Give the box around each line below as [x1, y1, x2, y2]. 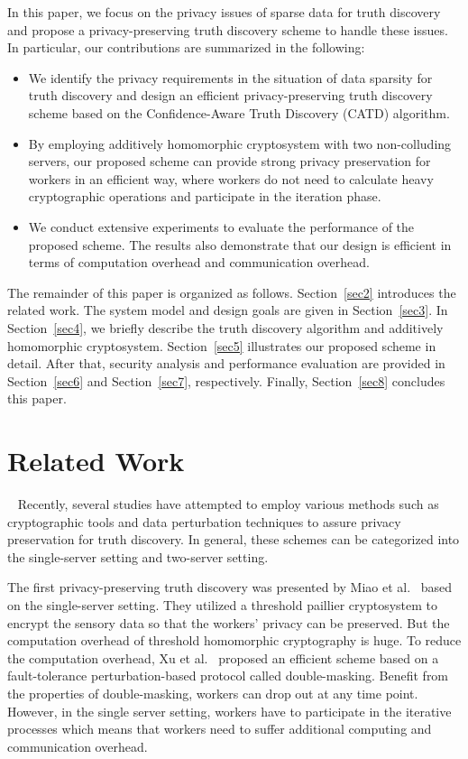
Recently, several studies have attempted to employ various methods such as [17, 495, 439, 513]
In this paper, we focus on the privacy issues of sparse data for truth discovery [7, 3, 441, 21]
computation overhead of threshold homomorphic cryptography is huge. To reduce [7, 631, 462, 650]
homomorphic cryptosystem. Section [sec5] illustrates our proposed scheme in [7, 336, 436, 355]
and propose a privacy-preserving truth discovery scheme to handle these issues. [7, 20, 448, 39]
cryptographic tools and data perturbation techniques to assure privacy [7, 512, 401, 531]
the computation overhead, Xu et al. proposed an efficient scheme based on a [7, 648, 439, 667]
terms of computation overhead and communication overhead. [28, 253, 370, 272]
